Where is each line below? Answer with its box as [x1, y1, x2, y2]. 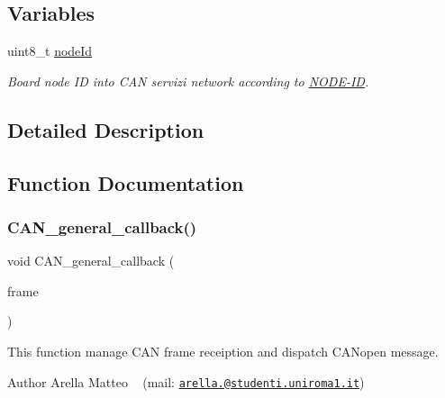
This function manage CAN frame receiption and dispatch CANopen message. [7, 341, 439, 360]
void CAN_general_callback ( [7, 251, 175, 270]
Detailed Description [7, 115, 204, 143]
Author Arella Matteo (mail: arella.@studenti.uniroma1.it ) [7, 372, 365, 391]
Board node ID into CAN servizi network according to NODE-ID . [7, 71, 369, 90]
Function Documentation [7, 168, 244, 196]
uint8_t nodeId [7, 41, 93, 60]
